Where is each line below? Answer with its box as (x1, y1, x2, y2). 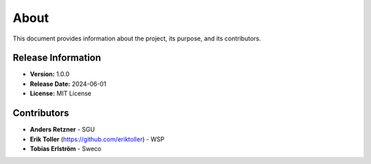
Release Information (12, 52, 102, 64)
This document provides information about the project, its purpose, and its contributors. (12, 34, 261, 43)
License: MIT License (30, 89, 92, 97)
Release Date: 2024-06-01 (30, 80, 106, 88)
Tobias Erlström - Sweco (30, 144, 102, 152)
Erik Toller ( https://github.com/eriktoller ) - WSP (30, 134, 165, 143)
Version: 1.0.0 (30, 70, 70, 78)
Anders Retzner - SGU (30, 126, 95, 134)
